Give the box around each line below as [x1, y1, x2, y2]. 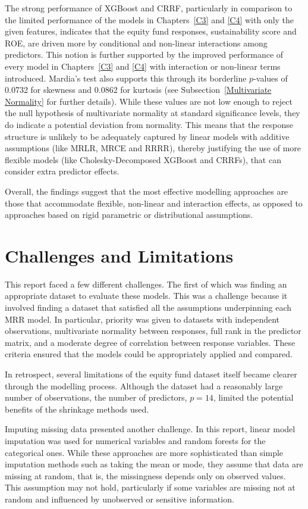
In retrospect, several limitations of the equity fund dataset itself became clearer [5, 367, 297, 380]
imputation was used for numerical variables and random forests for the [5, 434, 266, 446]
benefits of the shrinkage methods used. [5, 402, 149, 415]
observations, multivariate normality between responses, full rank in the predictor [5, 324, 301, 337]
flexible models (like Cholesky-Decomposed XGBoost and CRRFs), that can [5, 153, 281, 165]
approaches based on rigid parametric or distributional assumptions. [5, 208, 253, 221]
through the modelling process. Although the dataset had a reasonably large [5, 379, 283, 392]
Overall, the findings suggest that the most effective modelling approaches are [5, 185, 288, 197]
